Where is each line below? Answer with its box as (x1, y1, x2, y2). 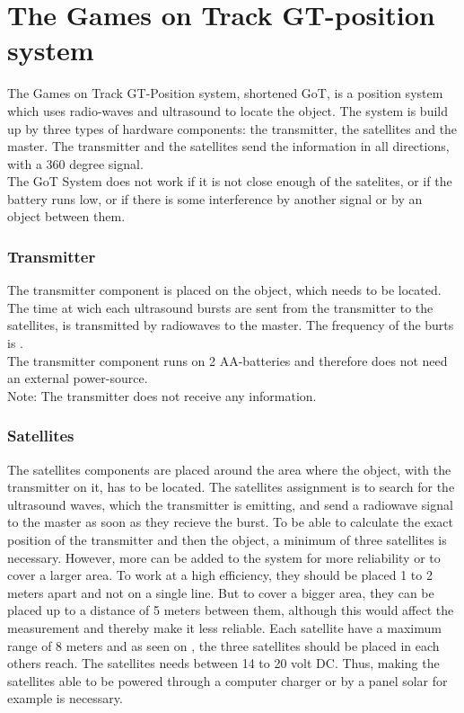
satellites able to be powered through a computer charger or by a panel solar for (7, 671, 448, 690)
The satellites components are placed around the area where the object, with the (7, 459, 451, 478)
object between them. (7, 207, 126, 226)
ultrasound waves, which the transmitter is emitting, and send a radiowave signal (7, 495, 453, 513)
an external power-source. (7, 369, 148, 388)
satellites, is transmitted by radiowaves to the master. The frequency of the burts (7, 316, 454, 334)
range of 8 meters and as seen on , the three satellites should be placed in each (7, 636, 440, 655)
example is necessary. (7, 689, 123, 708)
